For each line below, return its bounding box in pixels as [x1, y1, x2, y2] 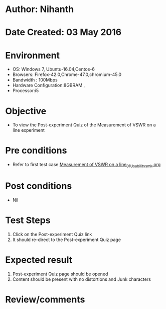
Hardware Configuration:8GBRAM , [12, 82, 85, 89]
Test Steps [5, 215, 51, 226]
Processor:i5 [12, 88, 39, 94]
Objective [5, 105, 47, 117]
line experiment [12, 127, 45, 133]
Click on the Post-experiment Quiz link [12, 231, 92, 237]
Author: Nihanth [5, 4, 74, 15]
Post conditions [5, 180, 72, 192]
